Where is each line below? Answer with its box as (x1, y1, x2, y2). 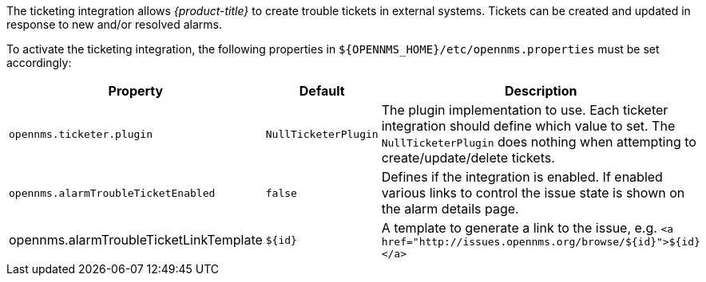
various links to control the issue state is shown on (381, 185, 685, 201)
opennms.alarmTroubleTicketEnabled (9, 186, 216, 199)
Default (299, 83, 345, 99)
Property (108, 83, 164, 99)
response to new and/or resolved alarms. (6, 18, 223, 31)
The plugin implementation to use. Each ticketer (381, 102, 668, 118)
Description (505, 83, 577, 99)
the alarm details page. (381, 201, 519, 217)
